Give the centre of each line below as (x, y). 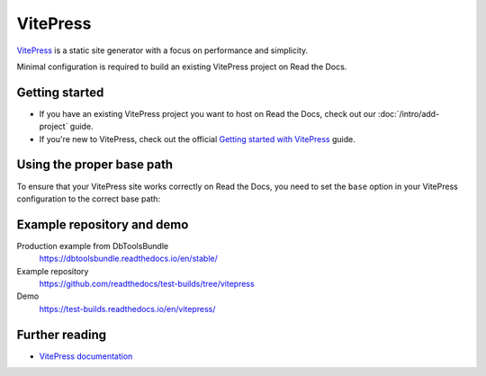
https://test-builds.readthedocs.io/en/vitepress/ (127, 309)
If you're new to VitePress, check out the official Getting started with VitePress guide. (197, 139)
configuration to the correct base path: (89, 199)
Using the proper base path (95, 165)
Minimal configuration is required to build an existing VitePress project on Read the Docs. (182, 67)
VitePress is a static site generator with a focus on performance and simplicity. (162, 50)
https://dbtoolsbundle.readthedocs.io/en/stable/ (128, 259)
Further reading (62, 334)
